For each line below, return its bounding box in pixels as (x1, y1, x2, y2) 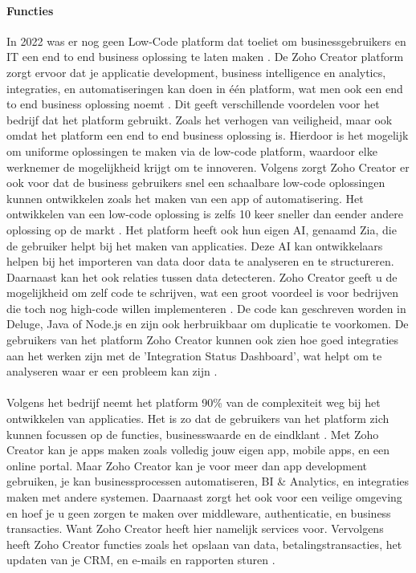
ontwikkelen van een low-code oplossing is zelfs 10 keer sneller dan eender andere (6, 205, 403, 222)
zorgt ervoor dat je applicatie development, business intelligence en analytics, (6, 63, 386, 80)
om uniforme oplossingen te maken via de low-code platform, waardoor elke (6, 142, 377, 159)
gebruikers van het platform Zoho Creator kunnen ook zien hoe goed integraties (6, 331, 399, 348)
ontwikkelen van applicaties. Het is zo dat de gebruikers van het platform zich (6, 410, 389, 427)
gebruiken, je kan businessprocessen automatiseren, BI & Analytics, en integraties (6, 473, 410, 490)
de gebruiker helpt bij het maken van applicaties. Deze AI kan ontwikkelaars (6, 237, 383, 254)
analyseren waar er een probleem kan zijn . (6, 363, 218, 380)
